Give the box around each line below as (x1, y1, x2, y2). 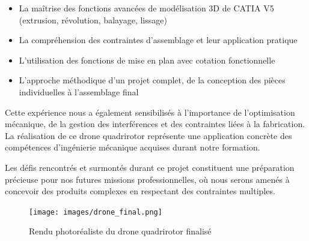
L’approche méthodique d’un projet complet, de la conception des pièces (19, 74, 286, 86)
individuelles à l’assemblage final (19, 85, 139, 98)
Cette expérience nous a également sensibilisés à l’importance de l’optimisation (5, 106, 295, 118)
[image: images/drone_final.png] (29, 207, 162, 216)
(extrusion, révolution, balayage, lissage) (19, 13, 167, 26)
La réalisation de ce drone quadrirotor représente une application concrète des (5, 129, 292, 141)
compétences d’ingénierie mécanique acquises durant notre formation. (5, 141, 260, 153)
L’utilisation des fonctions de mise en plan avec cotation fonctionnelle (19, 53, 275, 66)
